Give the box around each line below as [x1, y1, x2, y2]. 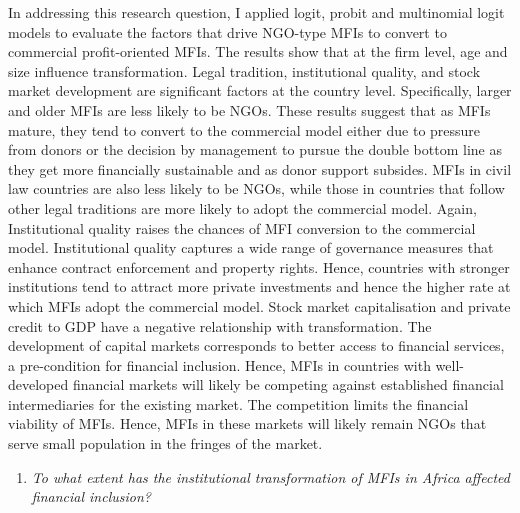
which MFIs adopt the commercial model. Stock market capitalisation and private [8, 295, 511, 316]
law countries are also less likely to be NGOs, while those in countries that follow [8, 178, 505, 199]
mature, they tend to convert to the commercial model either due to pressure [8, 119, 481, 140]
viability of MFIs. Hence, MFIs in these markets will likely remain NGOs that [8, 413, 487, 434]
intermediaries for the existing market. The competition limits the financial [8, 393, 469, 414]
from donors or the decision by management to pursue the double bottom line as [8, 139, 502, 160]
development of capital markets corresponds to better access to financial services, [8, 335, 505, 356]
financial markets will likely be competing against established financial [72, 374, 504, 395]
